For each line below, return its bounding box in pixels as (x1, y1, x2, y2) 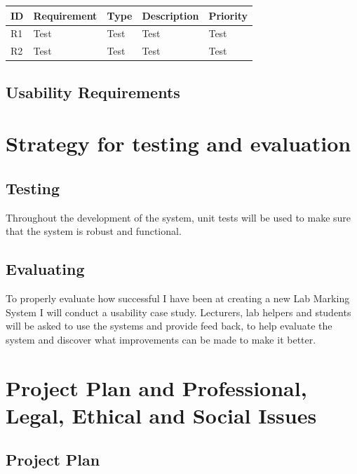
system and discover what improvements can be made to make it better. (6, 332, 316, 346)
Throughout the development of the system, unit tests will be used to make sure (6, 210, 351, 224)
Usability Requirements (6, 81, 180, 102)
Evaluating (6, 258, 85, 280)
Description (142, 8, 199, 22)
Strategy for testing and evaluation (6, 129, 351, 158)
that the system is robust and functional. (6, 224, 182, 238)
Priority (208, 8, 248, 22)
